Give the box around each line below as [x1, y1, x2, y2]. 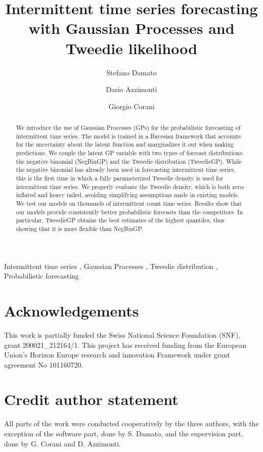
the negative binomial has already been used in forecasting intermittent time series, [16, 165, 236, 174]
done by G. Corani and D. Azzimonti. [4, 438, 121, 448]
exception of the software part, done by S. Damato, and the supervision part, [4, 428, 243, 439]
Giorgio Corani [108, 101, 155, 111]
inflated [16, 191, 36, 199]
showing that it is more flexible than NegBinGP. [16, 224, 144, 233]
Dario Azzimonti [106, 84, 157, 95]
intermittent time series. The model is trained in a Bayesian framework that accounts [16, 131, 241, 140]
